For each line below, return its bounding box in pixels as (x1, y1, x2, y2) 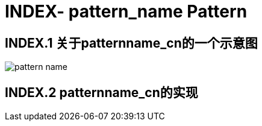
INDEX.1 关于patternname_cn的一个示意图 (5, 35, 258, 51)
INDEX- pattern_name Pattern (5, 1, 248, 22)
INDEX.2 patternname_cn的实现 (5, 84, 198, 100)
